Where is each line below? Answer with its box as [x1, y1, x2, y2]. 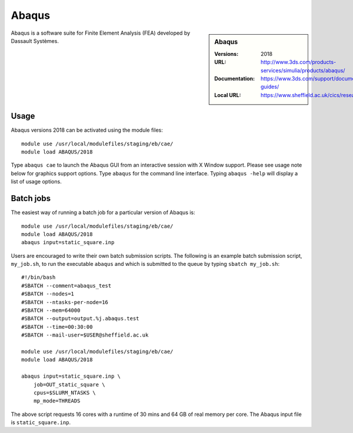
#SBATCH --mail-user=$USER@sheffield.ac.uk [21, 332, 149, 338]
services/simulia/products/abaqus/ [261, 66, 345, 74]
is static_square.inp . [11, 419, 71, 426]
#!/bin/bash [21, 274, 56, 281]
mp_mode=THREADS [33, 398, 81, 404]
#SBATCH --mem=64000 [21, 307, 81, 314]
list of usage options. [11, 178, 62, 185]
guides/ [261, 83, 279, 91]
